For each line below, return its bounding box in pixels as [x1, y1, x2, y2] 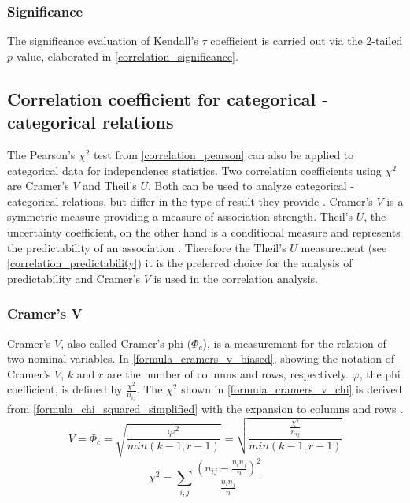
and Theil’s [83, 177, 137, 194]
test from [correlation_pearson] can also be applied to [94, 147, 354, 162]
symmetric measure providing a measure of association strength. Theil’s [7, 208, 353, 225]
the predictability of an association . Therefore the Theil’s [7, 239, 286, 255]
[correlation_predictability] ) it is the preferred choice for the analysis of [7, 255, 353, 271]
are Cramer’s [7, 177, 69, 194]
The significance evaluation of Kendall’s [7, 32, 198, 49]
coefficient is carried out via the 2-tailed [210, 32, 403, 49]
